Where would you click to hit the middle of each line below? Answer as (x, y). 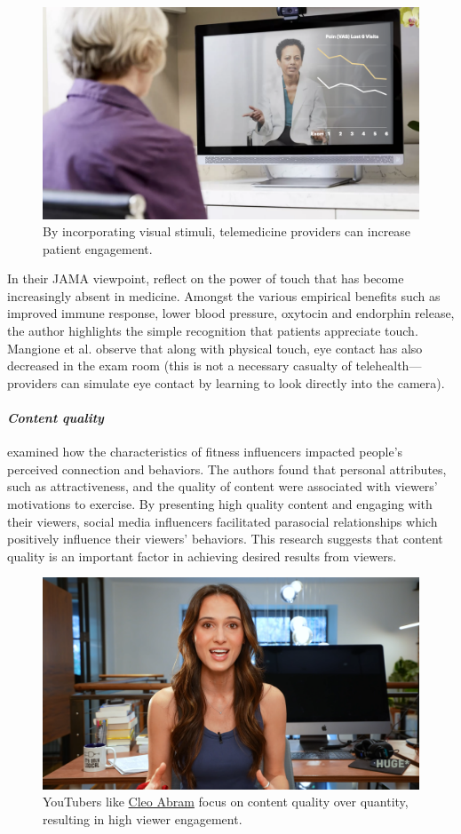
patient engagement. (98, 248)
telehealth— (389, 365)
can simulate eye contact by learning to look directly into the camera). (253, 382)
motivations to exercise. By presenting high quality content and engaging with (220, 504)
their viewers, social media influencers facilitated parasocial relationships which (223, 521)
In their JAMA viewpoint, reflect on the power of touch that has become (206, 278)
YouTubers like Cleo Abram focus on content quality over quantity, (226, 802)
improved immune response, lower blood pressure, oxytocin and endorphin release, (231, 313)
